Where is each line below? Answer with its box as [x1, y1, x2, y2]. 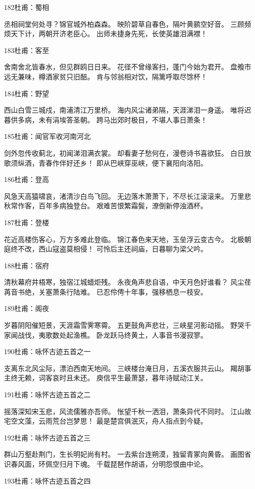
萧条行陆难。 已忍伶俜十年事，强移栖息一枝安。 [52, 286, 207, 297]
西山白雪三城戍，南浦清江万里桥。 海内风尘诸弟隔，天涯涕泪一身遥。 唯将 [4, 105, 245, 115]
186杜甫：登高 [4, 174, 49, 184]
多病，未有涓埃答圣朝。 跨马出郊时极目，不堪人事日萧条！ [17, 114, 207, 124]
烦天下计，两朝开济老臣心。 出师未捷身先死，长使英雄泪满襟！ [4, 28, 207, 39]
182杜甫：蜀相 [4, 2, 49, 12]
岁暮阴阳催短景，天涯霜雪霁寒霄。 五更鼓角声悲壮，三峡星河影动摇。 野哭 [4, 320, 245, 330]
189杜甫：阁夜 [4, 303, 49, 313]
